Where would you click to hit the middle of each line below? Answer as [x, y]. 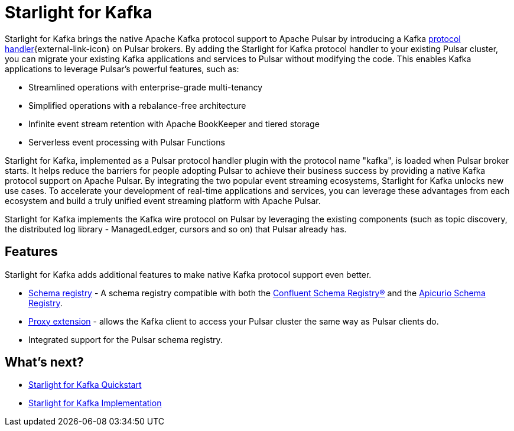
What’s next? [44, 362]
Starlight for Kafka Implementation [95, 403]
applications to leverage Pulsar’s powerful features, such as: [122, 69]
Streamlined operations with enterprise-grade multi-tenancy [146, 87]
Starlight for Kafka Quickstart [85, 385]
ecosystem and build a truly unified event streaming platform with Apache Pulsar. [163, 200]
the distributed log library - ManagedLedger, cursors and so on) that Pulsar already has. [176, 229]
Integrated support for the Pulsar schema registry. [126, 339]
